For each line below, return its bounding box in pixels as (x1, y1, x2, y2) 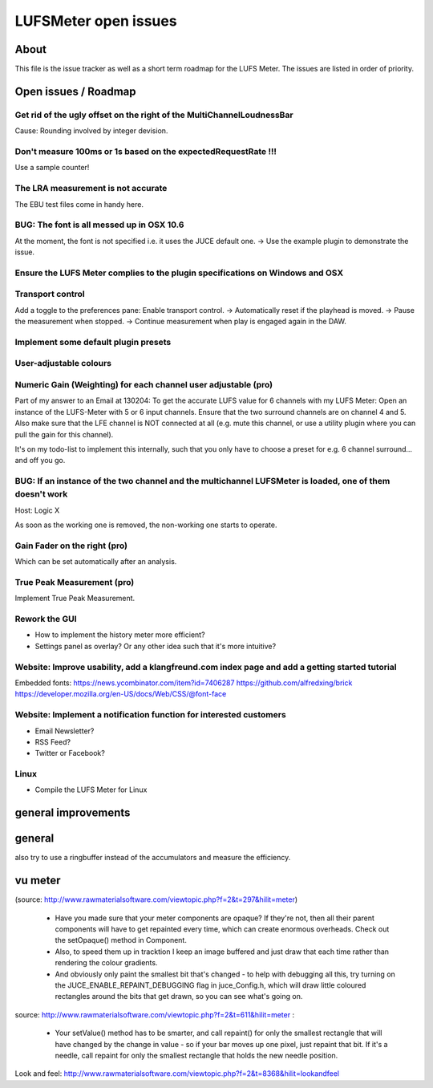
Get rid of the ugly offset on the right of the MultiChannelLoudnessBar (14, 109, 293, 120)
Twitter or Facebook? (34, 749, 106, 758)
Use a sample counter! (14, 163, 90, 173)
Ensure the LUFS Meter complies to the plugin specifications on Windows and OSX (14, 267, 344, 278)
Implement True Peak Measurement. (14, 594, 136, 603)
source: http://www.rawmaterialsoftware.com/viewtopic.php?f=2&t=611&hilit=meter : (14, 1009, 295, 1019)
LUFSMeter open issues (14, 12, 177, 30)
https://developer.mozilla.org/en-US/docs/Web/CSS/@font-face (14, 689, 227, 699)
